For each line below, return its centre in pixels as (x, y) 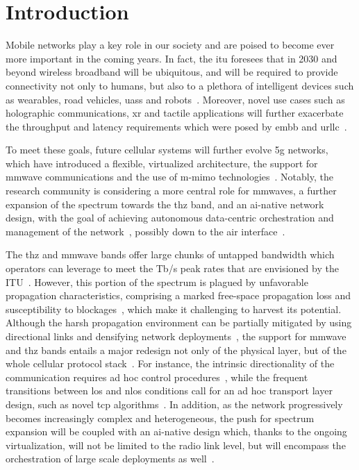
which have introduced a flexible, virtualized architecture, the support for (162, 163)
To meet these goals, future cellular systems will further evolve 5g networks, (167, 150)
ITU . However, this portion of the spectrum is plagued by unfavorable (157, 282)
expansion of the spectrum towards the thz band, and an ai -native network (165, 204)
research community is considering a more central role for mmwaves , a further (171, 191)
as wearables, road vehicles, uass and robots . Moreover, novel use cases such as (175, 99)
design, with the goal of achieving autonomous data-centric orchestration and (170, 218)
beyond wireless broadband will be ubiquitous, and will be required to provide (172, 72)
